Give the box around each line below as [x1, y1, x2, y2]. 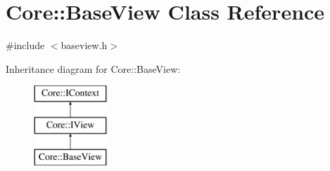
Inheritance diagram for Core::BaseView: [6, 61, 181, 76]
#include [6, 38, 45, 53]
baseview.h [61, 38, 108, 53]
